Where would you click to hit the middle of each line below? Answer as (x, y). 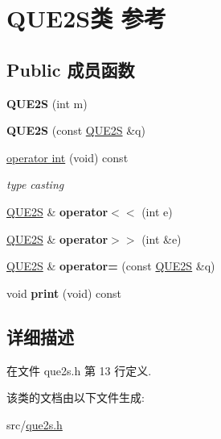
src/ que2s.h (35, 424)
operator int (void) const (68, 157)
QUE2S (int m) (47, 103)
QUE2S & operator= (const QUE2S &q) (111, 266)
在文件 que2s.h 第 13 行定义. (79, 370)
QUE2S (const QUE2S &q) (76, 130)
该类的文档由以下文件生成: (76, 397)
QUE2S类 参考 (86, 18)
